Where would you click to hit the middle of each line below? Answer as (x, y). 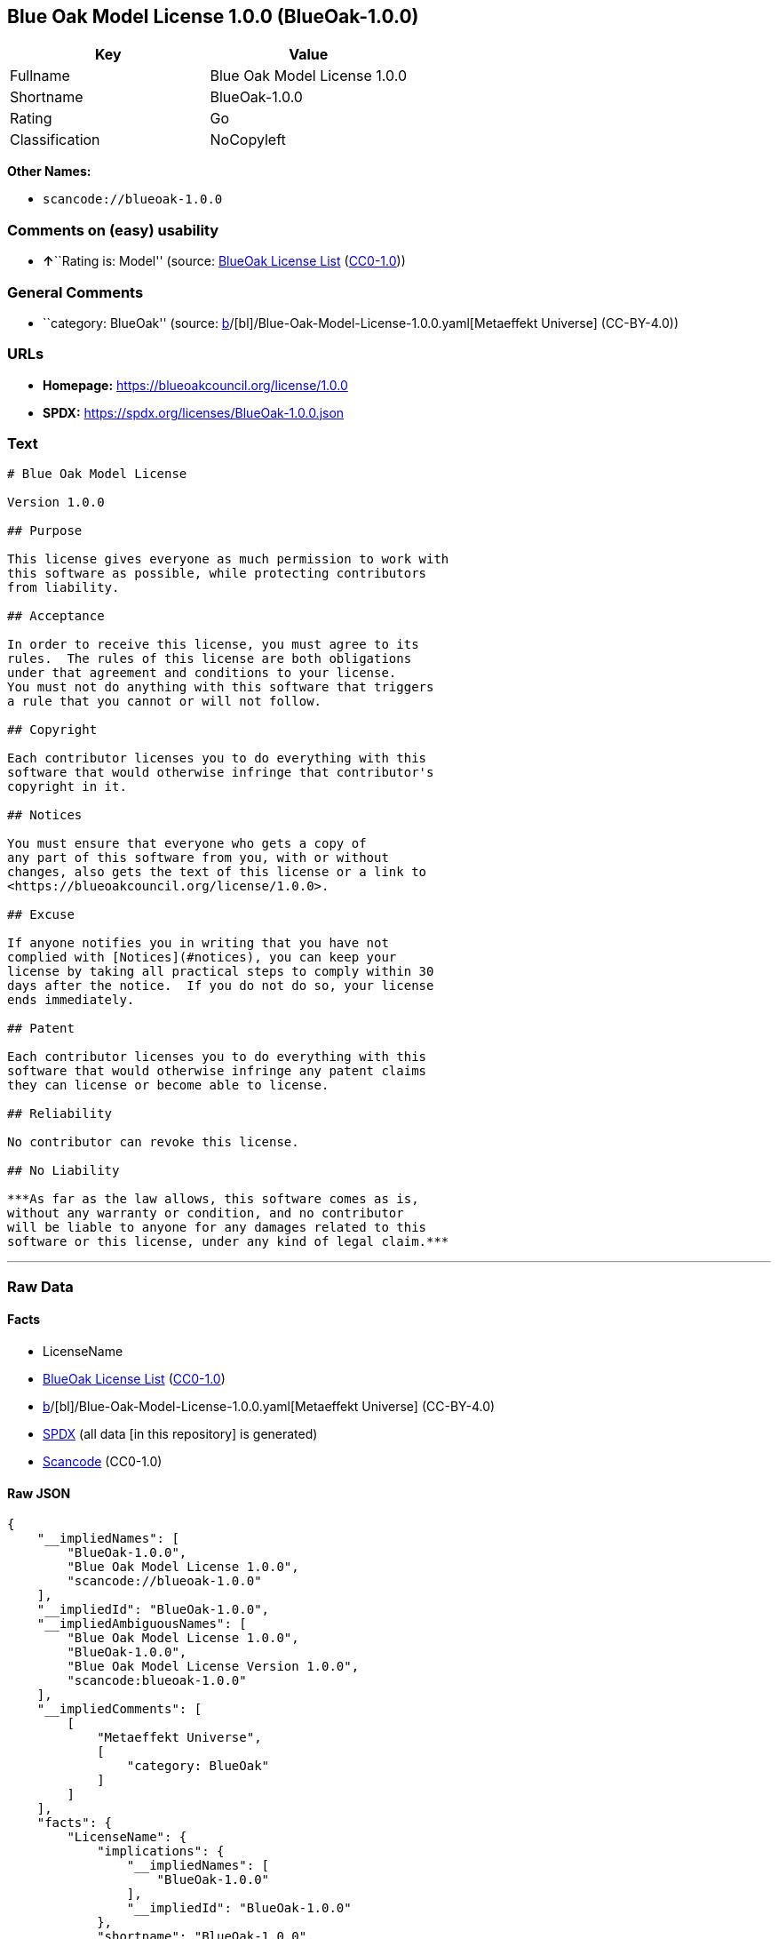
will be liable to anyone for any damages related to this (217, 1228)
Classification (55, 140)
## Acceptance (56, 616)
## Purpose (45, 531)
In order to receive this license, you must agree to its (213, 645)
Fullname (40, 76)
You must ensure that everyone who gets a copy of (187, 844)
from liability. (64, 588)
